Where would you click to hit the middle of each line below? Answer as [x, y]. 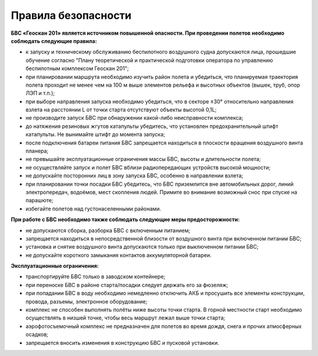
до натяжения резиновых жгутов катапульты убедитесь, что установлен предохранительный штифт [152, 126]
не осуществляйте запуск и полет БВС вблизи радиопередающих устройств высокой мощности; [148, 167]
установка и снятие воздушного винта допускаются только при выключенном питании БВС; [142, 247]
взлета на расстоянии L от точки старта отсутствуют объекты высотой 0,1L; [121, 110]
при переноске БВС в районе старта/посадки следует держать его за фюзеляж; [127, 285]
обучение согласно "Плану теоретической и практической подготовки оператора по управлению [149, 60]
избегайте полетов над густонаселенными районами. [93, 209]
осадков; [37, 334]
